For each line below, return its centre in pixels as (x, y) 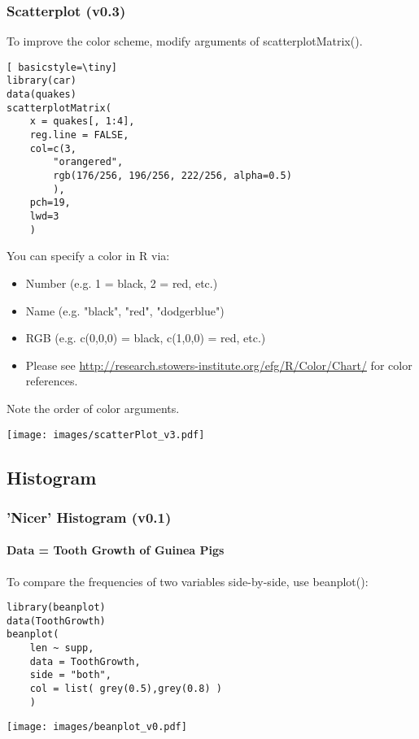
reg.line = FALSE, (79, 135)
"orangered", (88, 162)
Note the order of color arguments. (93, 408)
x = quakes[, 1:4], (82, 122)
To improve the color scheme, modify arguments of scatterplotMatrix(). (185, 41)
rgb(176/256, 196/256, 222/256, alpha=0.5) (172, 176)
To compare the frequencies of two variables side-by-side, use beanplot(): (188, 581)
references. (52, 381)
